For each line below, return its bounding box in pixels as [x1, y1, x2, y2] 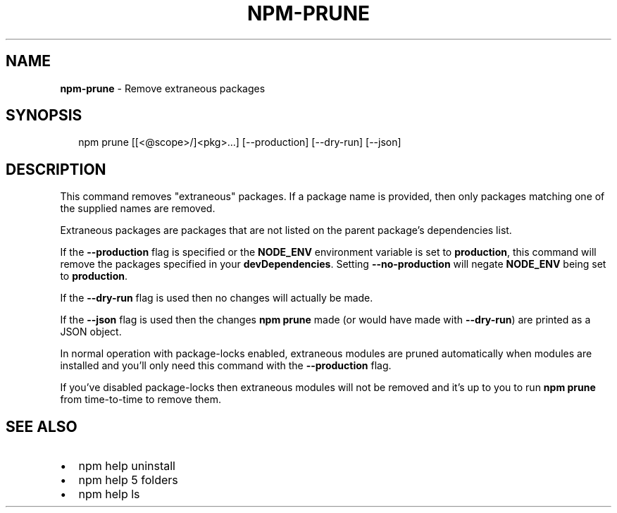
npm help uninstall [78, 459, 175, 474]
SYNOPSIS [6, 106, 82, 125]
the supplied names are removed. [60, 202, 216, 215]
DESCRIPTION [6, 160, 106, 178]
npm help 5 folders [78, 473, 178, 488]
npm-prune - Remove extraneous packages [60, 82, 266, 94]
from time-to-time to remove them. [60, 393, 222, 406]
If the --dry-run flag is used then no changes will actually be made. [60, 292, 373, 304]
